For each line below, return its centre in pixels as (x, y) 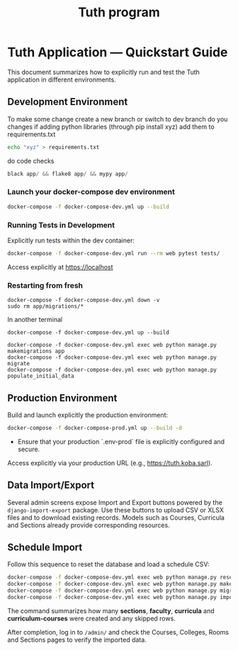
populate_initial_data (41, 376)
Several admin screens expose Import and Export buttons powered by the (115, 502)
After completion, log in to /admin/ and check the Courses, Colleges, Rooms (118, 632)
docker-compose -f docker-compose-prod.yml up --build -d (95, 428)
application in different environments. (62, 80)
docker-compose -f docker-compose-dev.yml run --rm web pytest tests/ (114, 253)
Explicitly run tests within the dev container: (71, 240)
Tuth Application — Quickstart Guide (118, 52)
